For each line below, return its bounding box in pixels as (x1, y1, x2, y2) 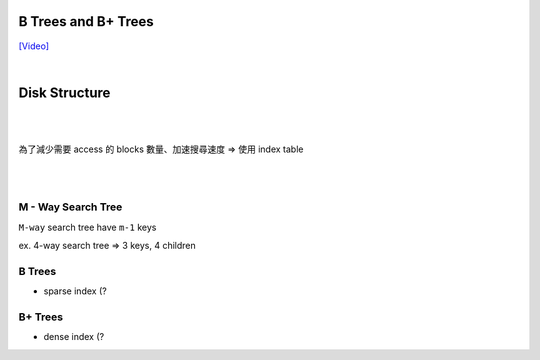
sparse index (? (43, 285, 107, 297)
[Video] (18, 40, 50, 52)
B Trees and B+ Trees (18, 13, 154, 30)
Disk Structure (18, 84, 111, 101)
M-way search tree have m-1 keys (18, 221, 157, 233)
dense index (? (43, 331, 105, 343)
